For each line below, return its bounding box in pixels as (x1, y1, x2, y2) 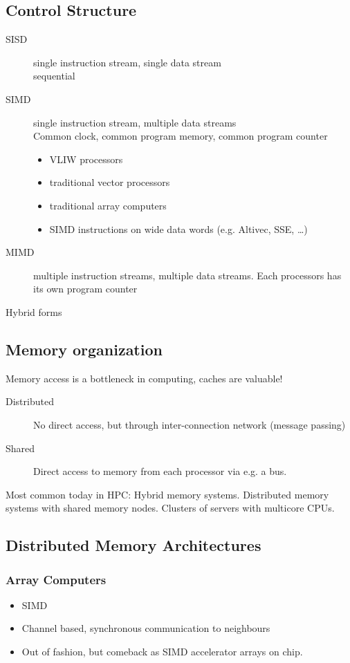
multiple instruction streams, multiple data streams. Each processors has (33, 268, 342, 282)
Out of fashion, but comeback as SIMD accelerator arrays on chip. (21, 644, 303, 659)
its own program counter (33, 281, 138, 296)
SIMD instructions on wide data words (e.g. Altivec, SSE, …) (49, 221, 308, 236)
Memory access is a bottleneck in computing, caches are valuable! (6, 371, 283, 385)
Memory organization (6, 338, 163, 359)
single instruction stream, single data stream (33, 55, 221, 69)
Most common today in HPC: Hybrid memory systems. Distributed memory (6, 487, 329, 501)
